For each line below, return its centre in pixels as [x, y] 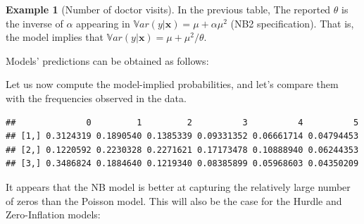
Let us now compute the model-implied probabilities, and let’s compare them [172, 84]
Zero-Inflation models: [53, 214]
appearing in [103, 23]
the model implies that [55, 37]
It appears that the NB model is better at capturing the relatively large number [178, 186]
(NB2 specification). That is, [292, 23]
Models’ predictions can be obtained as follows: [107, 60]
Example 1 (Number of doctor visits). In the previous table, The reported [168, 9]
